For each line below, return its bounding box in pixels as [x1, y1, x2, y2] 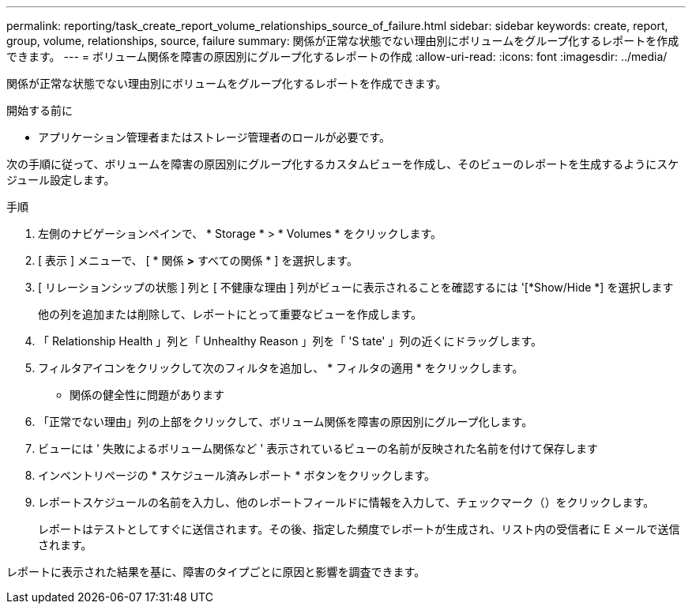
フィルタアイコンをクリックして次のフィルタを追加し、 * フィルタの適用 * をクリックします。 [38, 361, 524, 375]
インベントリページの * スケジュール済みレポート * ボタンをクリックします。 [38, 469, 436, 482]
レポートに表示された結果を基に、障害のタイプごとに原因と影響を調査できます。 [6, 565, 426, 578]
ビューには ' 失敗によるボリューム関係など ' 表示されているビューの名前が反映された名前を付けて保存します [38, 442, 598, 455]
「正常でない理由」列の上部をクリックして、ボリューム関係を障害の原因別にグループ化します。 [38, 415, 533, 428]
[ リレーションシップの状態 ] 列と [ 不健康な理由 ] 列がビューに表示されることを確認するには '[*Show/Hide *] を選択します [38, 281, 674, 294]
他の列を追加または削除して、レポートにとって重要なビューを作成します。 [38, 307, 423, 321]
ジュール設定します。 [6, 173, 115, 186]
